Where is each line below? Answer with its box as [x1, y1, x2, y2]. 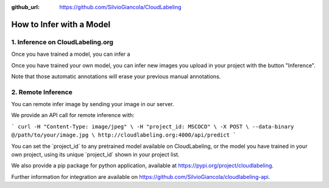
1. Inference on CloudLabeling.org [11, 38, 114, 46]
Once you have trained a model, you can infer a [11, 50, 130, 58]
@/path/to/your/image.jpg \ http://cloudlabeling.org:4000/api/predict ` [11, 132, 237, 139]
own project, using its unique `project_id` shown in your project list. [11, 151, 180, 158]
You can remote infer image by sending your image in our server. [11, 101, 174, 108]
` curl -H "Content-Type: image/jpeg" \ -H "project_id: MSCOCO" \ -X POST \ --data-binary [11, 123, 294, 130]
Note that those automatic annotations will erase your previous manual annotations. [11, 73, 221, 80]
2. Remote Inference [11, 88, 73, 96]
